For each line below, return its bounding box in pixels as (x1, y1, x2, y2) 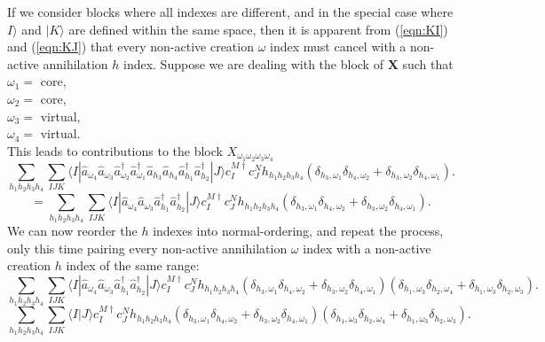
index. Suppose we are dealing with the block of (122, 54, 383, 73)
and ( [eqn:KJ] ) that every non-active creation (7, 37, 254, 56)
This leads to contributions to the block (7, 141, 223, 159)
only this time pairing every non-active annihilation (7, 238, 288, 257)
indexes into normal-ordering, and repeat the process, (153, 222, 444, 240)
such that (402, 54, 454, 73)
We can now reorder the (7, 222, 138, 240)
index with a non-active (303, 238, 431, 257)
